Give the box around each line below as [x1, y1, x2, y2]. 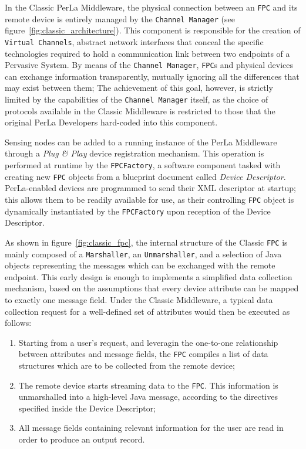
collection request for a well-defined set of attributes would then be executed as [5, 305, 290, 317]
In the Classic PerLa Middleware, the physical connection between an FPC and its [5, 1, 298, 13]
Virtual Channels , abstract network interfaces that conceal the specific [5, 35, 264, 47]
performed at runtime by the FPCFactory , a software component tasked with [5, 159, 281, 171]
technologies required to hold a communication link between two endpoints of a [5, 47, 290, 59]
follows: [5, 317, 32, 329]
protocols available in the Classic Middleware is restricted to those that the [5, 104, 275, 117]
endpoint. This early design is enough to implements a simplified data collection [5, 270, 292, 283]
